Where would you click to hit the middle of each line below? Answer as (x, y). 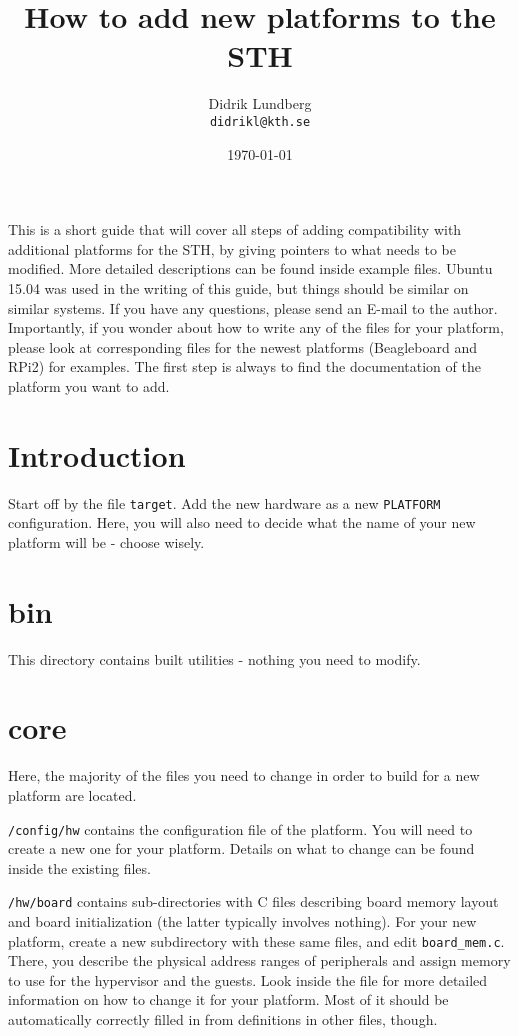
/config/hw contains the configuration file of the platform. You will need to (240, 828)
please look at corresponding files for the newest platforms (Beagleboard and (242, 346)
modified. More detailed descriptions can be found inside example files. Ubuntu (250, 268)
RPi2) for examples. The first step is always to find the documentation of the (244, 366)
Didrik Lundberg (260, 103)
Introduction (97, 454)
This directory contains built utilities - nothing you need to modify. (214, 658)
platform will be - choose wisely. (106, 541)
